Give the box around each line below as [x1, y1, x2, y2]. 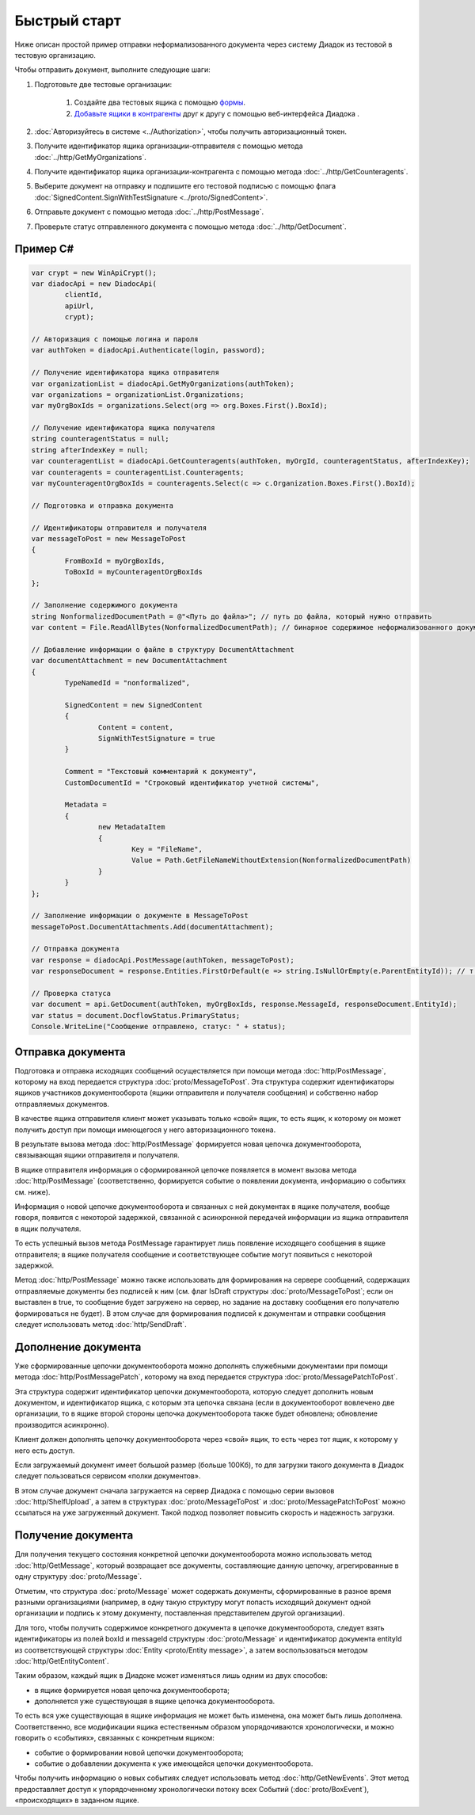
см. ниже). [14, 1187, 51, 1196]
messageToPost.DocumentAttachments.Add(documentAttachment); [31, 922, 274, 931]
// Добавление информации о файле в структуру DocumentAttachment [31, 645, 294, 654]
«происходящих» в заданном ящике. [14, 1795, 139, 1805]
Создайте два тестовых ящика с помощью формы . [74, 97, 245, 107]
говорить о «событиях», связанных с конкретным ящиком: [14, 1733, 215, 1743]
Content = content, [97, 723, 174, 732]
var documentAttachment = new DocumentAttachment [31, 656, 228, 665]
